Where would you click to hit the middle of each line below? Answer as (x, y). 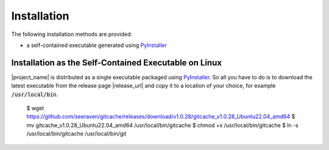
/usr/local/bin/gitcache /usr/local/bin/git (76, 134)
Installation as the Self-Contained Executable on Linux (117, 62)
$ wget (35, 108)
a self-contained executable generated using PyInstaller (97, 45)
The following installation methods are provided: (72, 34)
